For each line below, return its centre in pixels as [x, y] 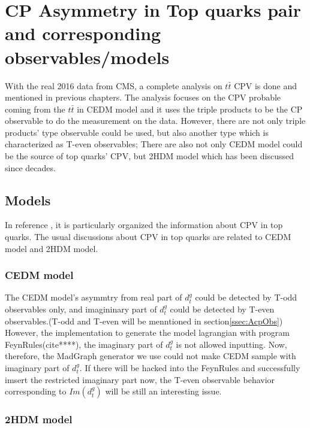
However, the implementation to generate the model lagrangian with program [148, 333]
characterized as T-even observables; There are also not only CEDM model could [154, 144]
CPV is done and [266, 85]
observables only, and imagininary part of [81, 309]
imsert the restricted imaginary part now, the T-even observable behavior [140, 379]
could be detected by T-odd [246, 297]
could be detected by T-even [222, 309]
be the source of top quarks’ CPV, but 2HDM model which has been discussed [149, 156]
